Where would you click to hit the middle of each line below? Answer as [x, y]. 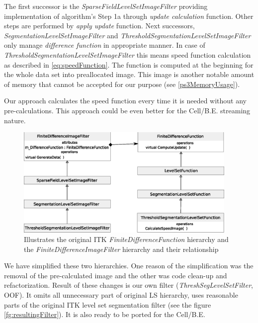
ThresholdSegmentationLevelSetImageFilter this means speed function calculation [128, 54]
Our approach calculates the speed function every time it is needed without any [126, 101]
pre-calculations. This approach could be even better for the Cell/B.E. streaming [127, 110]
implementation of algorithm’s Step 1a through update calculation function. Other [129, 16]
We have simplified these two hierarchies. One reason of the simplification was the [129, 266]
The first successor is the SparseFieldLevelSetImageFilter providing [106, 6]
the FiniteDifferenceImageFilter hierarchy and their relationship [121, 249]
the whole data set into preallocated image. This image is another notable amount [129, 74]
